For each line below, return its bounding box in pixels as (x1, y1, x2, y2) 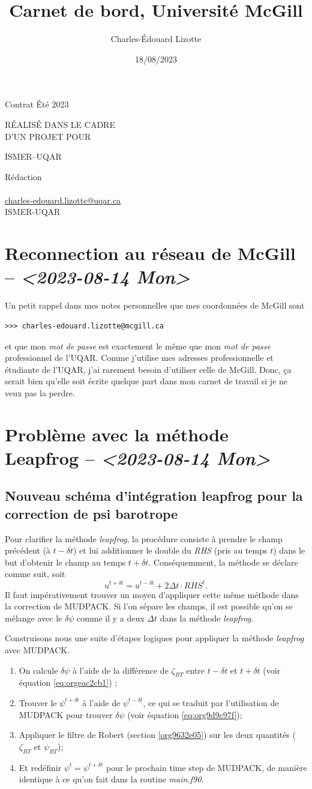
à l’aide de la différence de (73, 664, 169, 676)
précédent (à (5, 544, 50, 557)
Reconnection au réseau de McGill (5, 241, 296, 265)
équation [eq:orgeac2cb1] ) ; (19, 676, 118, 689)
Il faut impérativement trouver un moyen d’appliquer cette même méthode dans (5, 588, 299, 600)
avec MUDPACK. (5, 643, 70, 656)
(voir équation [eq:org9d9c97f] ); (127, 708, 242, 721)
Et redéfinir (19, 761, 62, 773)
